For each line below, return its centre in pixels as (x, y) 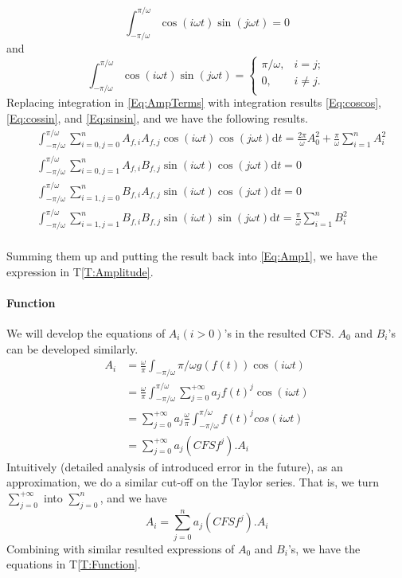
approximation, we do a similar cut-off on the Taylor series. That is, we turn (193, 482)
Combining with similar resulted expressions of (121, 548)
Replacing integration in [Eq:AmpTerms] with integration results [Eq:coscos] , (194, 102)
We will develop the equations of (86, 333)
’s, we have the (324, 548)
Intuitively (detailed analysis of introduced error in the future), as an (175, 466)
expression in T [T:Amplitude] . (80, 271)
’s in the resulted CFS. (279, 333)
